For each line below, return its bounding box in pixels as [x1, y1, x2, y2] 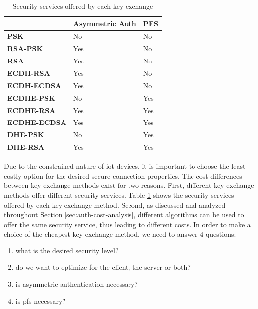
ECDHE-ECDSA [7, 117, 66, 127]
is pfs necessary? [15, 295, 66, 306]
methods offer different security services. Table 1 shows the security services [4, 189, 234, 200]
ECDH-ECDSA [7, 80, 62, 90]
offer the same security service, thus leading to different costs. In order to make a [4, 219, 251, 229]
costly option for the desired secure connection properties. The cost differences [4, 170, 242, 181]
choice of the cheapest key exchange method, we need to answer [4, 229, 198, 239]
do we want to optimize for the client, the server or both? [15, 262, 191, 272]
